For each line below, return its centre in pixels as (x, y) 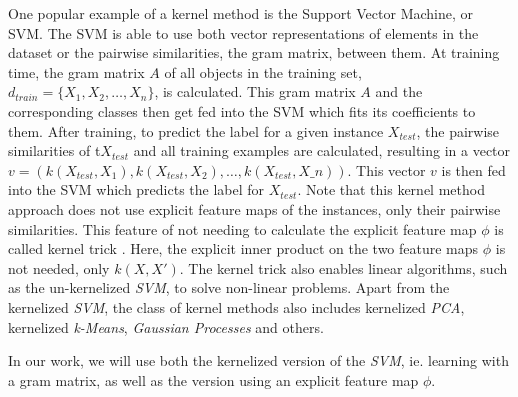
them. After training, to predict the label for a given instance (196, 130)
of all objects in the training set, (263, 71)
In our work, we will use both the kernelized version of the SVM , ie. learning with (258, 360)
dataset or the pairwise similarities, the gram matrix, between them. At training (254, 52)
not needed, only (59, 267)
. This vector (386, 169)
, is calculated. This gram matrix (255, 91)
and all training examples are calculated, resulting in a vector (322, 150)
